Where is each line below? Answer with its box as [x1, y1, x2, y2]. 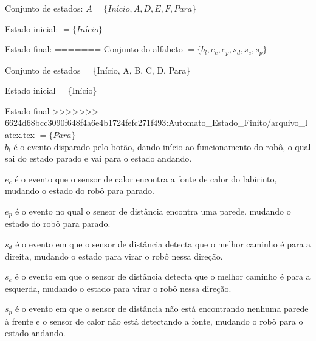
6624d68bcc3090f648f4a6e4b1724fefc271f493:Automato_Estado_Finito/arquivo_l [5, 116, 307, 129]
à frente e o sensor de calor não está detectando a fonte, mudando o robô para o [5, 314, 303, 327]
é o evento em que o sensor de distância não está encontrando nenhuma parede [15, 302, 309, 315]
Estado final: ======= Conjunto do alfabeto [5, 43, 183, 55]
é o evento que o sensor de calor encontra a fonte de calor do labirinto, [15, 172, 277, 185]
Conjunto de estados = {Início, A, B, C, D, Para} [5, 63, 191, 76]
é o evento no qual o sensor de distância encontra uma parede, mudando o [15, 204, 291, 217]
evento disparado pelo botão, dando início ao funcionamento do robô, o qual [27, 140, 311, 153]
